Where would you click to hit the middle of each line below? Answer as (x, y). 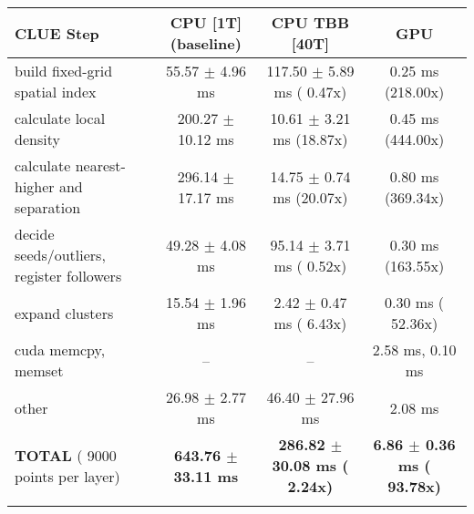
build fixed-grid (64, 71)
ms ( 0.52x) (310, 265)
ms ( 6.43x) (310, 323)
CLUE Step (57, 33)
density (37, 139)
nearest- (100, 165)
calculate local (60, 118)
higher (35, 186)
